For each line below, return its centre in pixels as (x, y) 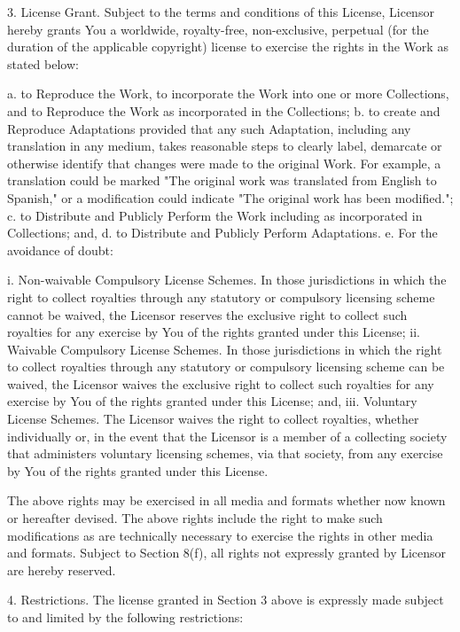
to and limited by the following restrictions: (125, 617)
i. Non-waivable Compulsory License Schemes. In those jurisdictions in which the (227, 280)
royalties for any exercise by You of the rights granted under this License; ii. (214, 332)
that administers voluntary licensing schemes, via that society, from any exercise (225, 453)
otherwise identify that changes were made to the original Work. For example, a (224, 163)
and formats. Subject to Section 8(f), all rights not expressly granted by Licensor (227, 553)
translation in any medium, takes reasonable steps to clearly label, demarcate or (225, 146)
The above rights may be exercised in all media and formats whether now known (226, 500)
